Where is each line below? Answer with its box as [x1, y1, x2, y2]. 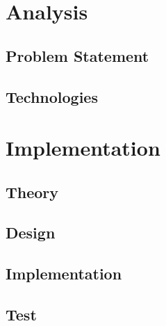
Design [6, 222, 56, 243]
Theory [6, 181, 59, 202]
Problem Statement [6, 44, 149, 66]
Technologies [6, 85, 98, 107]
